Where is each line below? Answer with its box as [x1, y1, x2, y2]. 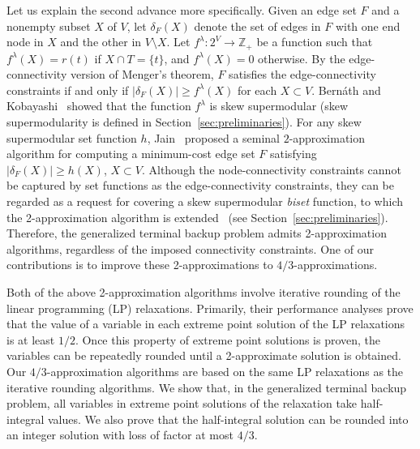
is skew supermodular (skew [209, 97, 349, 114]
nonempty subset [6, 17, 91, 34]
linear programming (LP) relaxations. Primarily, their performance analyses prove [6, 299, 414, 316]
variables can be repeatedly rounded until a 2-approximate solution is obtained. [6, 347, 401, 364]
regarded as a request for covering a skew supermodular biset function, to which [6, 192, 403, 209]
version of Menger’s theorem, [70, 66, 214, 83]
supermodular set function [6, 129, 137, 146]
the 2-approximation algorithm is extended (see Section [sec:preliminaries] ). [6, 208, 388, 225]
